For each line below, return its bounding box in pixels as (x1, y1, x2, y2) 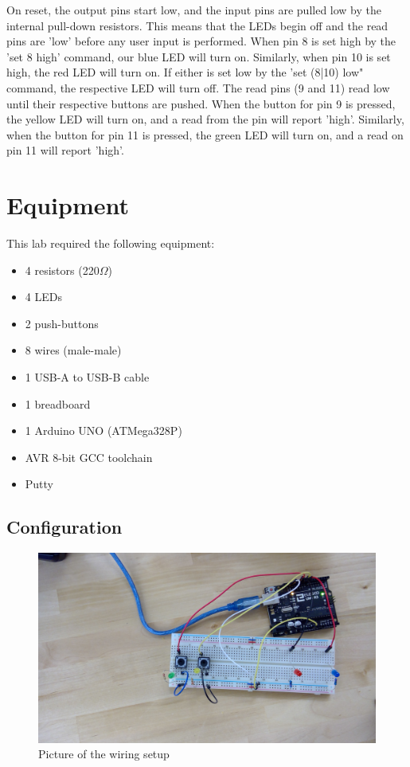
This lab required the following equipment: (6, 235, 215, 252)
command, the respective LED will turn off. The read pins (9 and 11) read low (6, 79, 390, 96)
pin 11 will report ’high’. (6, 142, 124, 158)
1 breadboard (25, 395, 91, 412)
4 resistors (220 (25, 261, 100, 278)
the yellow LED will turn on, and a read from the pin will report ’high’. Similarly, (6, 111, 404, 127)
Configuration (6, 515, 123, 539)
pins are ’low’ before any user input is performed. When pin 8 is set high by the (6, 33, 396, 49)
